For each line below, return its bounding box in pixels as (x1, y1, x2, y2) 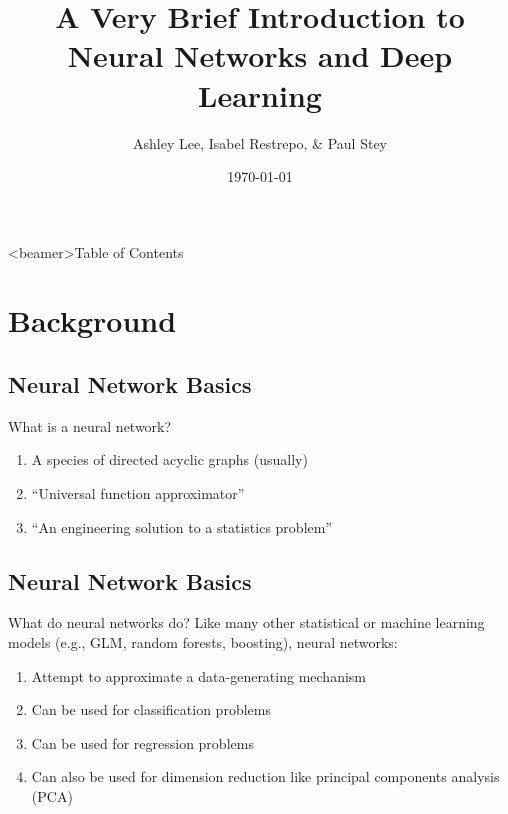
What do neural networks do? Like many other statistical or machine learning (8, 612, 485, 633)
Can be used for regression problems (31, 732, 254, 753)
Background (8, 300, 177, 341)
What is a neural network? (8, 415, 172, 436)
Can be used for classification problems (31, 699, 271, 720)
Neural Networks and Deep (67, 35, 453, 76)
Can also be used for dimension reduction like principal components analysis (31, 766, 500, 787)
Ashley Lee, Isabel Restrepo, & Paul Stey (132, 132, 387, 153)
